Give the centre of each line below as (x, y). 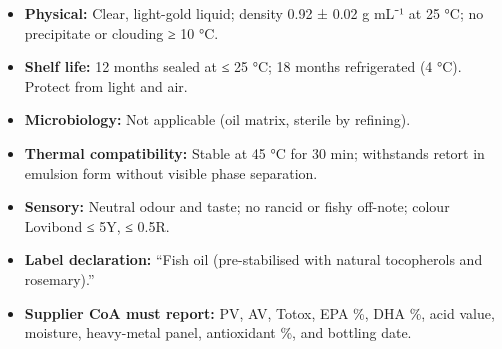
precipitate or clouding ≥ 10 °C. (121, 32)
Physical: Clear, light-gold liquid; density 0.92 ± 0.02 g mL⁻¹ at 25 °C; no (254, 13)
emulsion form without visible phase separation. (171, 172)
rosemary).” (59, 278)
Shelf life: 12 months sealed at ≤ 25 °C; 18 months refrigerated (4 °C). (243, 66)
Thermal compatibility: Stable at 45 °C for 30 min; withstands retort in (254, 152)
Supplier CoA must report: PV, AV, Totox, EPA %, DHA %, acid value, (259, 312)
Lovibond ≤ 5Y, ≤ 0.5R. (97, 225)
